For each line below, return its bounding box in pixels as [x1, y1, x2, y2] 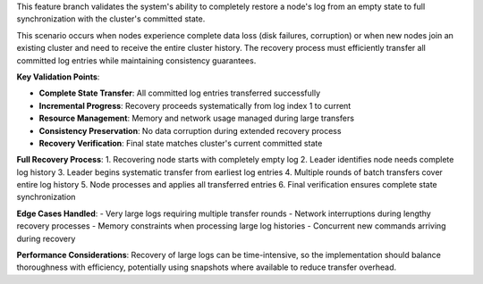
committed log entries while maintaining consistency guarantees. [16, 54, 257, 66]
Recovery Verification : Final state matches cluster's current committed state [38, 138, 323, 148]
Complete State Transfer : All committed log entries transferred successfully [38, 88, 321, 98]
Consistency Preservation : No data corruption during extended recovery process [38, 125, 342, 136]
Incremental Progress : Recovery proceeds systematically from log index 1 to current [38, 100, 352, 111]
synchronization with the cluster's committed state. [16, 13, 206, 24]
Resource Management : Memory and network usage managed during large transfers [38, 113, 355, 124]
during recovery [16, 233, 76, 244]
